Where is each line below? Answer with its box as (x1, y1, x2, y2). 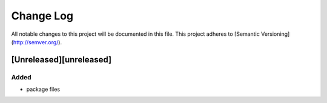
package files (26, 85, 61, 93)
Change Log (11, 9, 74, 22)
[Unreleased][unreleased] (11, 55, 112, 65)
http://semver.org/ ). (13, 38, 62, 45)
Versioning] (260, 30, 290, 38)
